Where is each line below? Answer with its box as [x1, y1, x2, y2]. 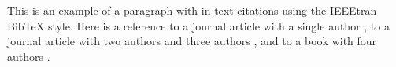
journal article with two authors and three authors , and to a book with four [7, 33, 377, 49]
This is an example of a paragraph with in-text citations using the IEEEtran [7, 2, 377, 18]
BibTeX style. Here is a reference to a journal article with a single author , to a [7, 17, 390, 33]
